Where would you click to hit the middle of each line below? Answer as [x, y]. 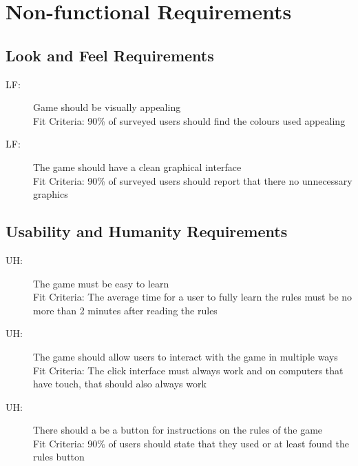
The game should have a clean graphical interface [137, 166]
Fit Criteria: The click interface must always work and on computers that [188, 370]
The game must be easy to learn [101, 283]
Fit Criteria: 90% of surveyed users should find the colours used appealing [189, 120]
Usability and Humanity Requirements [147, 231]
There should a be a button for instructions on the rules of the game [178, 430]
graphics [51, 194]
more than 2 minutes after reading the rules [125, 310]
